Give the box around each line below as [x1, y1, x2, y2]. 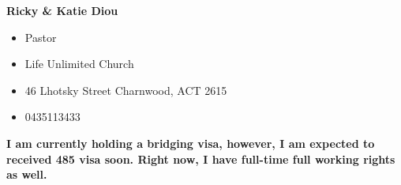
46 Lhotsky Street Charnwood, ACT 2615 [24, 81, 227, 98]
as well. [6, 166, 47, 183]
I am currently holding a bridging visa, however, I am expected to [6, 134, 375, 151]
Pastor [24, 28, 57, 45]
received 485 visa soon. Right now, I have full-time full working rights [6, 150, 395, 167]
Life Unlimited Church [24, 55, 134, 72]
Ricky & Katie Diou [6, 2, 118, 18]
